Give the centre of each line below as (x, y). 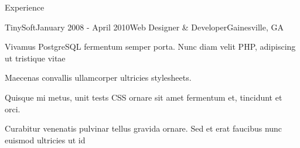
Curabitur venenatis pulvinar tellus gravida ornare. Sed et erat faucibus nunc (144, 128)
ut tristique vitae (35, 58)
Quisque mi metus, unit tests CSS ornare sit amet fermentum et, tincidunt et (144, 97)
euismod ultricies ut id (45, 140)
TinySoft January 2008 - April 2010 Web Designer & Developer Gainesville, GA (144, 27)
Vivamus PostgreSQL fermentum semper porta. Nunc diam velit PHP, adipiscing (150, 47)
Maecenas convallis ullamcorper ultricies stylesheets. (98, 78)
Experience (25, 7)
